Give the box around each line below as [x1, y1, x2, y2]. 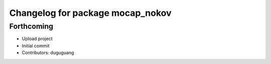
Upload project [22, 36, 53, 42]
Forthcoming [9, 22, 54, 31]
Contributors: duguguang [22, 50, 74, 56]
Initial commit [22, 43, 50, 49]
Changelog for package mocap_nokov [9, 7, 172, 18]
